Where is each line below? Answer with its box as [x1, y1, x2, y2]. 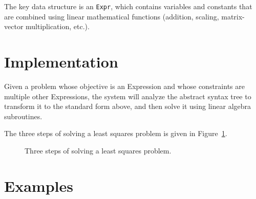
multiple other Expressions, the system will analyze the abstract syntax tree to [4, 91, 251, 101]
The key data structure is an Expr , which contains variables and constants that [4, 1, 252, 11]
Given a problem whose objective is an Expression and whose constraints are [4, 80, 245, 91]
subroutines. [4, 110, 42, 121]
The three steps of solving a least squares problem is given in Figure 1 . [4, 128, 227, 139]
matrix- [221, 11, 245, 21]
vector [4, 21, 24, 32]
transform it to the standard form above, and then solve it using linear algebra [4, 101, 251, 112]
